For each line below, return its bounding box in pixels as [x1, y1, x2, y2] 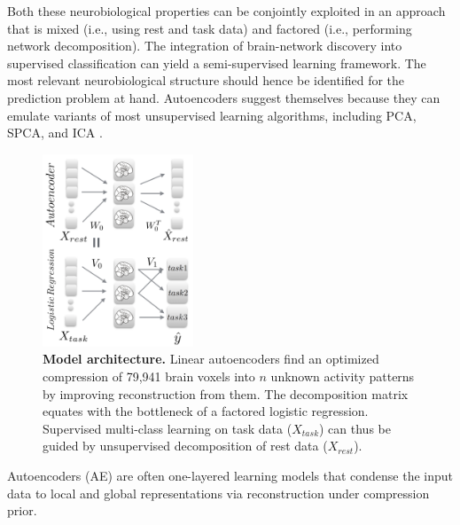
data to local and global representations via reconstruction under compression [7, 483, 430, 502]
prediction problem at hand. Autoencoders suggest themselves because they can [7, 88, 441, 106]
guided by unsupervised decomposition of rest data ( [43, 436, 328, 455]
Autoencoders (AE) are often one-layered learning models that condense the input [7, 466, 454, 484]
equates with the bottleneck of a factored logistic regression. [43, 402, 369, 420]
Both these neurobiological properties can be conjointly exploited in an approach [7, 2, 446, 20]
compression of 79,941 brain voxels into [43, 367, 255, 386]
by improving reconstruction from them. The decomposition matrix [43, 384, 409, 403]
